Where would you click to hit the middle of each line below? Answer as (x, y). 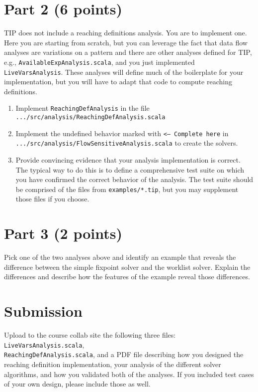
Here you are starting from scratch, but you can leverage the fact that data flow (126, 42)
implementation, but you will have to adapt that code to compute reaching (118, 82)
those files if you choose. (52, 199)
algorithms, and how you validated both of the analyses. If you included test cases (129, 374)
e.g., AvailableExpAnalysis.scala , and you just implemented (99, 62)
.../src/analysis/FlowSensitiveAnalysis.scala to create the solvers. (127, 143)
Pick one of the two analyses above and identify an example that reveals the (120, 257)
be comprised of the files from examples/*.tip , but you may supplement (127, 189)
